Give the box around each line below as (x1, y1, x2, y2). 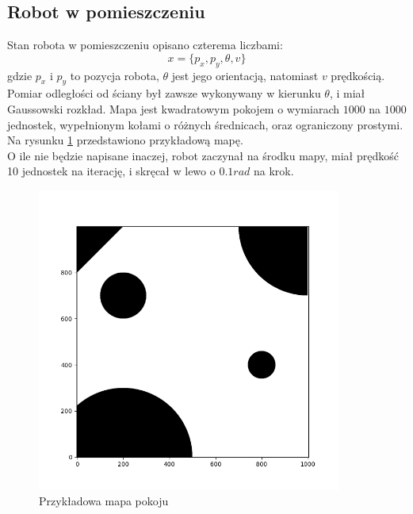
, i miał (329, 85, 365, 102)
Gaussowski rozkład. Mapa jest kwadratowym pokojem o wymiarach (7, 100, 339, 117)
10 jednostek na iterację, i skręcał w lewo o (7, 163, 216, 179)
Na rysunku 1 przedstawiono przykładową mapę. (7, 132, 243, 148)
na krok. (253, 163, 294, 179)
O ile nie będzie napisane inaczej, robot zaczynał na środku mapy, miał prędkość (7, 147, 399, 163)
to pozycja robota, (70, 67, 159, 83)
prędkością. (331, 67, 385, 83)
